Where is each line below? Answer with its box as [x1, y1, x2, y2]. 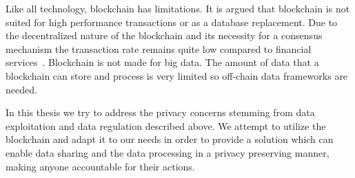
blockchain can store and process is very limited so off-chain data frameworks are [6, 68, 348, 82]
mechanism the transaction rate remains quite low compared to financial [6, 41, 312, 56]
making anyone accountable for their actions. [6, 159, 195, 173]
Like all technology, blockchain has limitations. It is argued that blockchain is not [6, 1, 350, 15]
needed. [6, 82, 37, 96]
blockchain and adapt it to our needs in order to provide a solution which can [6, 132, 334, 146]
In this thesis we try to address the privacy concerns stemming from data [6, 105, 315, 120]
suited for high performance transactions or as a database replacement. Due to [6, 14, 338, 29]
